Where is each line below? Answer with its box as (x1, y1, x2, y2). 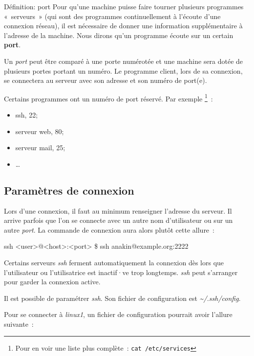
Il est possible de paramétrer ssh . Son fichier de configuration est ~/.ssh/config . (4, 293, 241, 303)
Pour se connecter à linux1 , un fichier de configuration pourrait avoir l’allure (4, 309, 233, 319)
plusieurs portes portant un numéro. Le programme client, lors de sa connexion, (4, 65, 243, 76)
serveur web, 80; (15, 126, 64, 136)
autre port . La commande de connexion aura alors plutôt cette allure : (4, 224, 214, 235)
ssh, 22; (15, 110, 38, 119)
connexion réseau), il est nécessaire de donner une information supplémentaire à (4, 20, 243, 31)
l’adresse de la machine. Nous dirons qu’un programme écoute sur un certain (4, 30, 233, 40)
